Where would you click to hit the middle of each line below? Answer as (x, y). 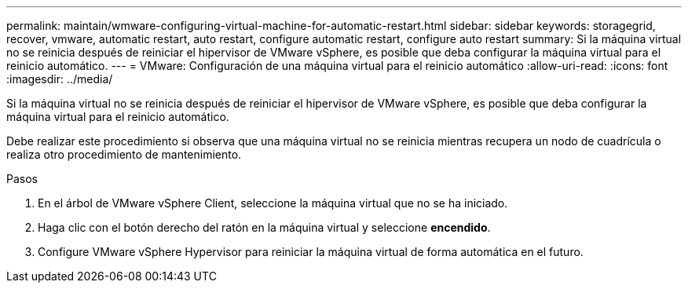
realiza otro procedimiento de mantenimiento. (124, 154)
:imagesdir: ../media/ (60, 79)
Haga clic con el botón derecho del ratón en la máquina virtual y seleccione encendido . (264, 227)
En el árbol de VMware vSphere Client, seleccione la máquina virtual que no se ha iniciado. (273, 203)
